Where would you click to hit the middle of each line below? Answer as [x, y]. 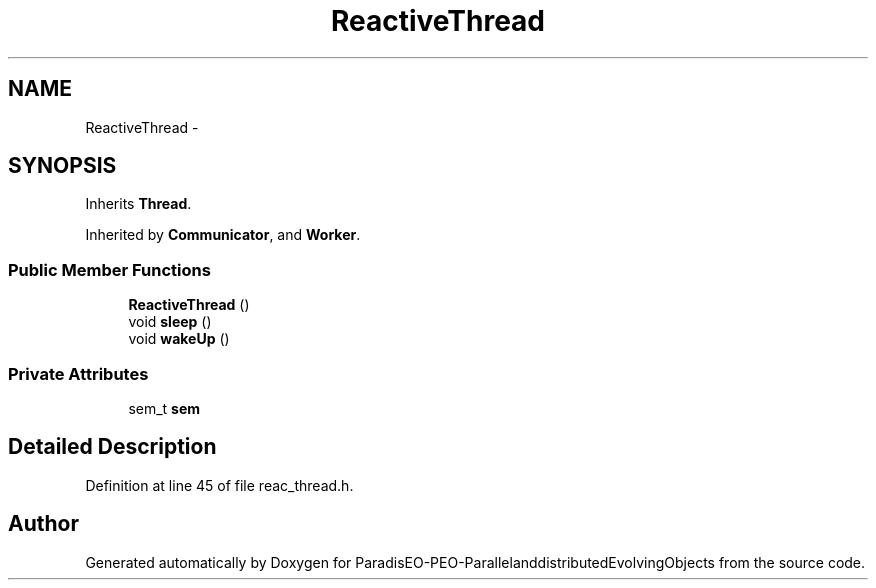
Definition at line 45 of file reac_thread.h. [219, 485]
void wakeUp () [179, 339]
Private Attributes [78, 373]
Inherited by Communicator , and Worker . [223, 235]
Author [43, 524]
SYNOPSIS [62, 166]
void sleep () [170, 322]
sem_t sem [164, 408]
